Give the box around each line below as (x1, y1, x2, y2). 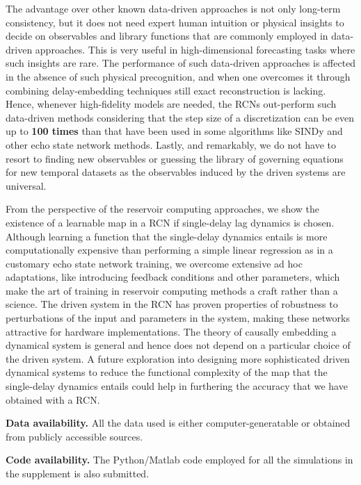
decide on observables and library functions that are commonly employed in (6, 28, 328, 43)
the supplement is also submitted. (6, 466, 150, 480)
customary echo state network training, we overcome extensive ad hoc (6, 256, 303, 270)
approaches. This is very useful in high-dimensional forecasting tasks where (35, 42, 355, 56)
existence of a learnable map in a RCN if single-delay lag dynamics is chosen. (6, 215, 335, 229)
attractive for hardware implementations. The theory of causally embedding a (6, 324, 337, 338)
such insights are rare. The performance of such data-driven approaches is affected (6, 56, 356, 70)
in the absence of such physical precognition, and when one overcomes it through (6, 69, 351, 83)
